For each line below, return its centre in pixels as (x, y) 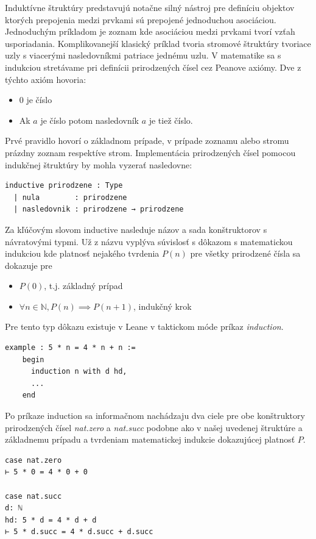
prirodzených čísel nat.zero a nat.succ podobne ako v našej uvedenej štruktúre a (154, 427)
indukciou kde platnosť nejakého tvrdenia (82, 253)
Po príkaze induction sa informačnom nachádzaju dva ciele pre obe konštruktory (155, 416)
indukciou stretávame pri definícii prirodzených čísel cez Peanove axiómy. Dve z (153, 67)
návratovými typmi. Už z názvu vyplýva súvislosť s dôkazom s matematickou (149, 241)
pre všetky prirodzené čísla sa (245, 253)
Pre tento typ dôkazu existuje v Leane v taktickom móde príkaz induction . (144, 327)
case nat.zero (33, 460)
